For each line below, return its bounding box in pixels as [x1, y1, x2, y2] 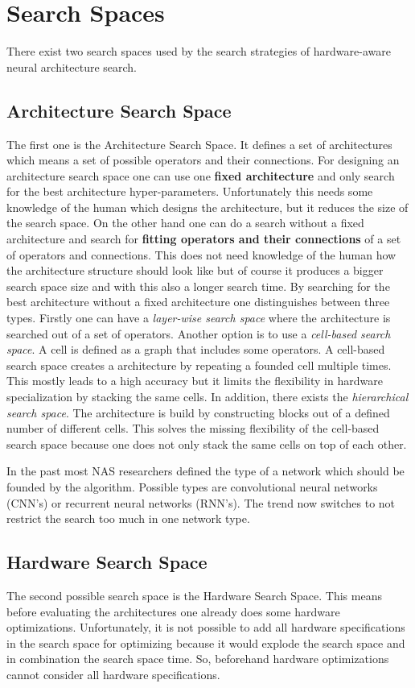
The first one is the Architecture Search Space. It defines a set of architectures [6, 135, 392, 152]
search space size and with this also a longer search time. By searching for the [6, 277, 390, 294]
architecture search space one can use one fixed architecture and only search [6, 167, 395, 184]
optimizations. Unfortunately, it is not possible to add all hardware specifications [6, 619, 405, 636]
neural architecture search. [6, 58, 138, 75]
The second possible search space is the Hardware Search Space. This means [6, 586, 382, 603]
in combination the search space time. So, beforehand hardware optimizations [6, 650, 389, 667]
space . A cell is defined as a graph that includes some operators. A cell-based [6, 341, 385, 358]
